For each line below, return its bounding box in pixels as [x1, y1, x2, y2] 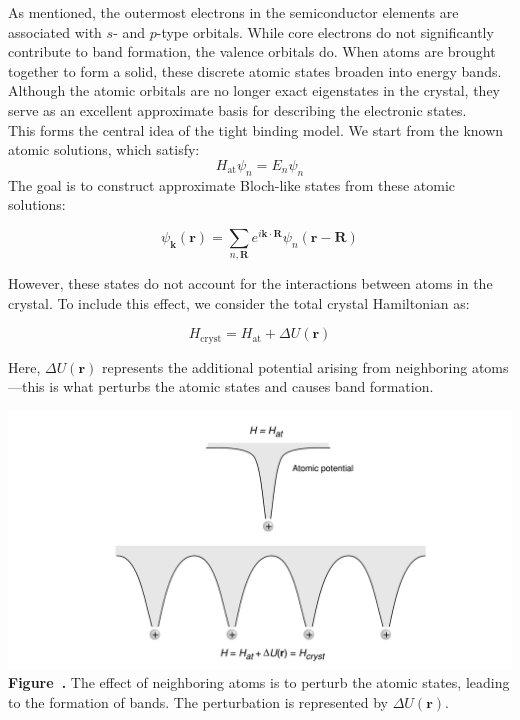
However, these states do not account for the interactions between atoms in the [8, 273, 493, 294]
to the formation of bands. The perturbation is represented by [8, 692, 389, 713]
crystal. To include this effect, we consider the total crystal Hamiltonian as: [8, 292, 470, 313]
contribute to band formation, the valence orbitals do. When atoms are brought [8, 41, 496, 62]
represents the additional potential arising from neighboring [101, 356, 468, 377]
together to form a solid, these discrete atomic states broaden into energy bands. [8, 60, 502, 81]
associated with [8, 21, 102, 42]
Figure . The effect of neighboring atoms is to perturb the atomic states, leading [8, 672, 510, 693]
